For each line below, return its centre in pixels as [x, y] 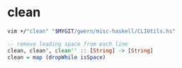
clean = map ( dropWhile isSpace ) [57, 57]
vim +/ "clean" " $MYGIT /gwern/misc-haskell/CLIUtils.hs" [91, 31]
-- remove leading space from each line [68, 44]
